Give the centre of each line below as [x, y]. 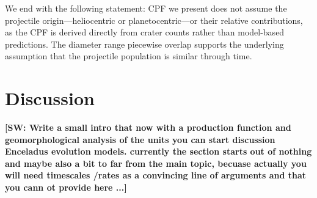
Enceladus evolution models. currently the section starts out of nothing [158, 151]
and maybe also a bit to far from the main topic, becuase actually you [156, 163]
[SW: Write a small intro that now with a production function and [148, 127]
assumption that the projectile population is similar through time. [129, 56]
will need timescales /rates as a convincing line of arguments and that [156, 175]
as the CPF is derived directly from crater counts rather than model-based [145, 32]
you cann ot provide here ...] [66, 187]
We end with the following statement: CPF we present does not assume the [146, 8]
